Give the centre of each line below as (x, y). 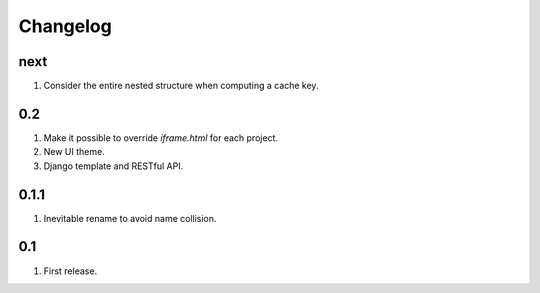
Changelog (65, 26)
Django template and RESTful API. (113, 166)
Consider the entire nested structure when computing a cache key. (181, 86)
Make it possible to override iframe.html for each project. (161, 137)
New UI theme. (74, 152)
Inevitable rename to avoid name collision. (130, 218)
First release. (70, 271)
